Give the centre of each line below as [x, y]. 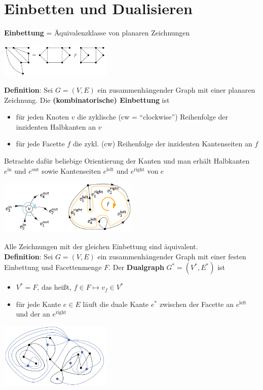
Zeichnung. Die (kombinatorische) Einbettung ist [87, 100]
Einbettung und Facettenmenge [53, 267]
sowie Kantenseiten [71, 170]
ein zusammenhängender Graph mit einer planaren [176, 90]
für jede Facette [40, 144]
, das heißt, [54, 287]
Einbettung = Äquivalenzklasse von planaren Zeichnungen [97, 33]
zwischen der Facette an [196, 304]
